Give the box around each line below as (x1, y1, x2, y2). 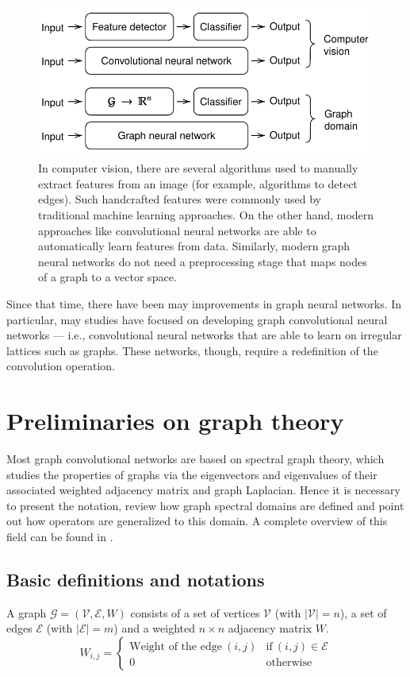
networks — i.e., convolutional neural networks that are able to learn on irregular (6, 327, 402, 343)
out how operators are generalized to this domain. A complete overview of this (6, 513, 388, 529)
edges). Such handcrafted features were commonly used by (38, 191, 321, 207)
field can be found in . (6, 528, 113, 544)
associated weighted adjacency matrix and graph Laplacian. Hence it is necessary (6, 482, 400, 498)
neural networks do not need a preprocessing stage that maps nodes (38, 253, 367, 269)
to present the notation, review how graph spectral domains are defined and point (6, 497, 404, 513)
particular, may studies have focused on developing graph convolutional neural (6, 311, 388, 327)
